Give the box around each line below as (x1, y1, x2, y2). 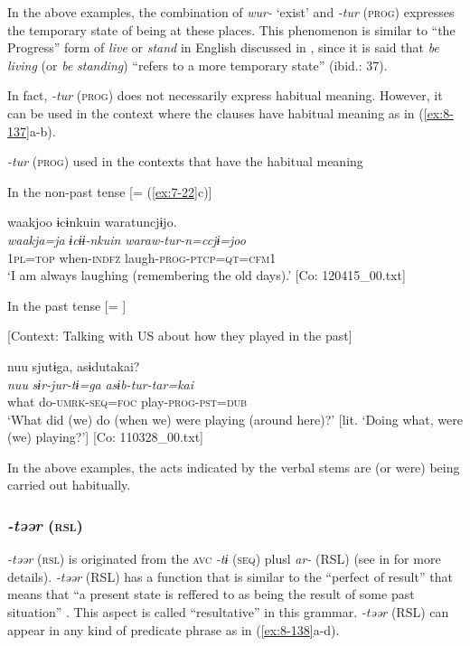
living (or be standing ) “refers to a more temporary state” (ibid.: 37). (7, 55, 388, 74)
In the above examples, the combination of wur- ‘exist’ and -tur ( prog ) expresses (7, 3, 455, 21)
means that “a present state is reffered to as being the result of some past (7, 585, 415, 604)
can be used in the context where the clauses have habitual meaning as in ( (7, 103, 424, 122)
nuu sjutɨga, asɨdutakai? (7, 356, 140, 375)
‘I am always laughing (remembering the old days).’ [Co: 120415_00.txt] (7, 266, 406, 285)
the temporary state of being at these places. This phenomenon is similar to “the (7, 20, 456, 39)
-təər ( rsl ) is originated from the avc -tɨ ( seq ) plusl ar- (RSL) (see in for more (7, 549, 441, 568)
